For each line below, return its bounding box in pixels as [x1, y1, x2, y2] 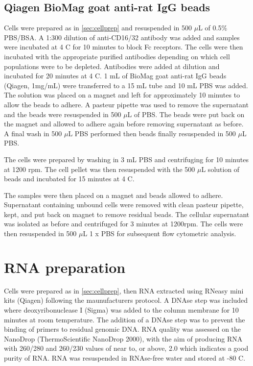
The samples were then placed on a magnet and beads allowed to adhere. [4, 190, 223, 200]
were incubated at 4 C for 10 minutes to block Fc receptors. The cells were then [4, 42, 243, 52]
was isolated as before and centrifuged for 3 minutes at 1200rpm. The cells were [4, 219, 243, 229]
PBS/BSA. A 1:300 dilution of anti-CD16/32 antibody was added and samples [4, 32, 240, 42]
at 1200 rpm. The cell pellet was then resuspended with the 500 [4, 164, 195, 174]
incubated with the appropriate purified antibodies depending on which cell [4, 51, 230, 61]
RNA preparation [4, 257, 126, 277]
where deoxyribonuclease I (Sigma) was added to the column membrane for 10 [4, 304, 239, 315]
